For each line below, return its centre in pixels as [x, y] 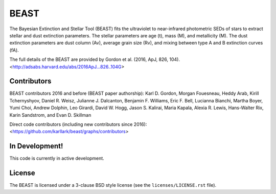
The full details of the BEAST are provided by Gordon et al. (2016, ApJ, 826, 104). [95, 59]
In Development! [36, 146]
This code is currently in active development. [57, 158]
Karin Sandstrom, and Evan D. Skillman [50, 115]
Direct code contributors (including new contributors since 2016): [78, 124]
